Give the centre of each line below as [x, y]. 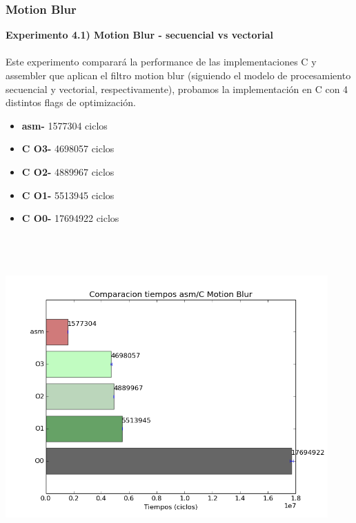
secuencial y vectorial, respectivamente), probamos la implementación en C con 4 [177, 89]
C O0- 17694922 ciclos [70, 218]
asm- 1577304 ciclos [65, 125]
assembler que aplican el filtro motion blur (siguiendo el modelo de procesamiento [178, 75]
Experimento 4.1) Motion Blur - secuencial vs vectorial [140, 35]
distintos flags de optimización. [71, 102]
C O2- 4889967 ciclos [68, 171]
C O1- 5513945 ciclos [68, 195]
